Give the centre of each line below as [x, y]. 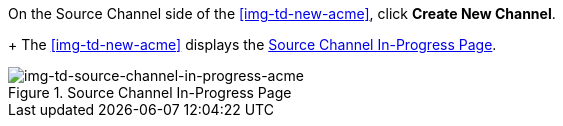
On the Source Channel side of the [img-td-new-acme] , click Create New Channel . [282, 13]
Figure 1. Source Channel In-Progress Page [150, 92]
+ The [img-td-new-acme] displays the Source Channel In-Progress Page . [252, 44]
